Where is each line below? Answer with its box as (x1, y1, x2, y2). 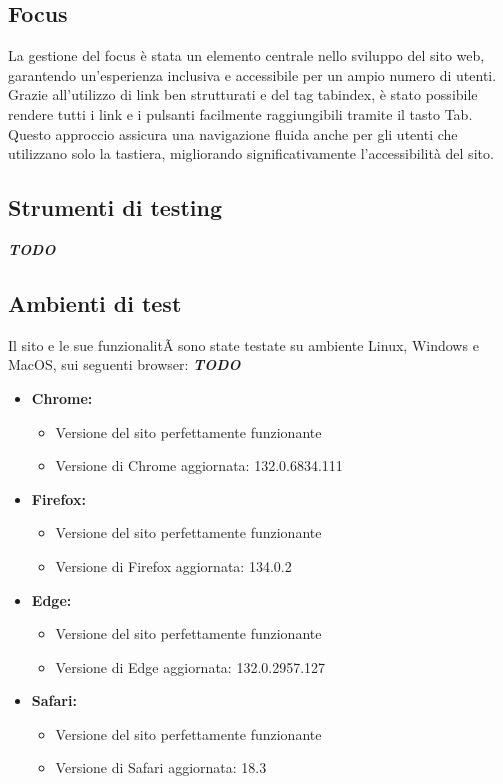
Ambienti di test (8, 287, 182, 318)
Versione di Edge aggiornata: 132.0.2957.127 (55, 656, 326, 677)
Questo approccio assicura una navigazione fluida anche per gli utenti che (8, 123, 458, 144)
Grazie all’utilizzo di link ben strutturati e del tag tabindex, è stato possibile (8, 84, 478, 105)
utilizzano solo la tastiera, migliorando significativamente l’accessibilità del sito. (8, 143, 494, 164)
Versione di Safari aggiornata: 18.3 (55, 757, 267, 778)
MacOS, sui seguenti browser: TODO (8, 354, 241, 375)
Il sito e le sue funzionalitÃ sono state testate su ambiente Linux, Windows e (8, 334, 479, 355)
